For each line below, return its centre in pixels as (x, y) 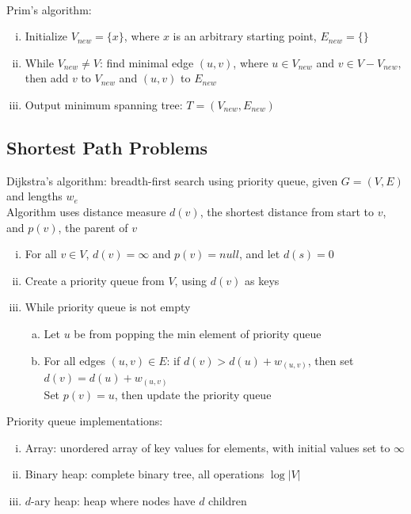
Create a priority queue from (95, 280)
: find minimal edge (147, 62)
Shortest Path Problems (107, 147)
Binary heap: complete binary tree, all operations (145, 474)
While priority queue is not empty (108, 307)
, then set (331, 360)
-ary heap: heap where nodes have (113, 500)
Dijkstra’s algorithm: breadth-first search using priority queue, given (172, 180)
